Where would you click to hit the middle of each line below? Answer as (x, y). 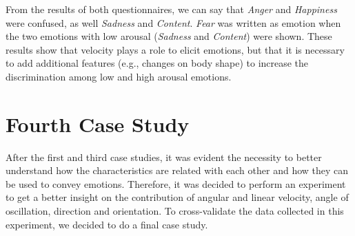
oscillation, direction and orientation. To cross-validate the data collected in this (175, 211)
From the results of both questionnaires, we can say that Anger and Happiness (171, 9)
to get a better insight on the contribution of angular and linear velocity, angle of (177, 197)
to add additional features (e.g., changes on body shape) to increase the (157, 63)
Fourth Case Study (98, 124)
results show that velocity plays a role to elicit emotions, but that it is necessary (175, 49)
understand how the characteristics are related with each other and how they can (177, 170)
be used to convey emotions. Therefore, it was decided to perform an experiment (176, 183)
